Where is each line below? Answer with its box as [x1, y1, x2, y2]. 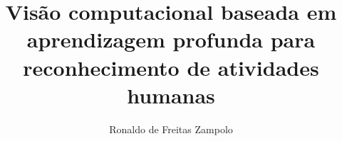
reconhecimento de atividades [23, 52, 319, 81]
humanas [127, 80, 215, 109]
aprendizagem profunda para [26, 25, 316, 54]
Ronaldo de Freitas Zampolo [109, 121, 233, 136]
